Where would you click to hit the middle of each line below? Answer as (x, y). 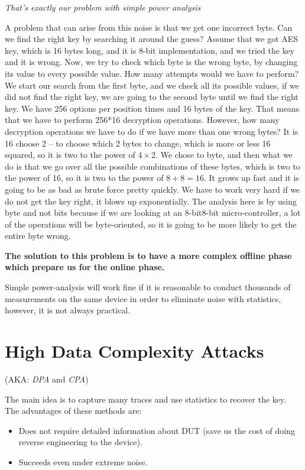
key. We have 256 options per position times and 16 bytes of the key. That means (152, 108)
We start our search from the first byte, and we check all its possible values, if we (152, 85)
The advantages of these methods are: (73, 411)
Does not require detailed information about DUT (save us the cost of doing (157, 430)
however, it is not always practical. (68, 310)
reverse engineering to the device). (80, 442)
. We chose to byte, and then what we (224, 155)
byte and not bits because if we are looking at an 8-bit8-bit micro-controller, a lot (153, 213)
